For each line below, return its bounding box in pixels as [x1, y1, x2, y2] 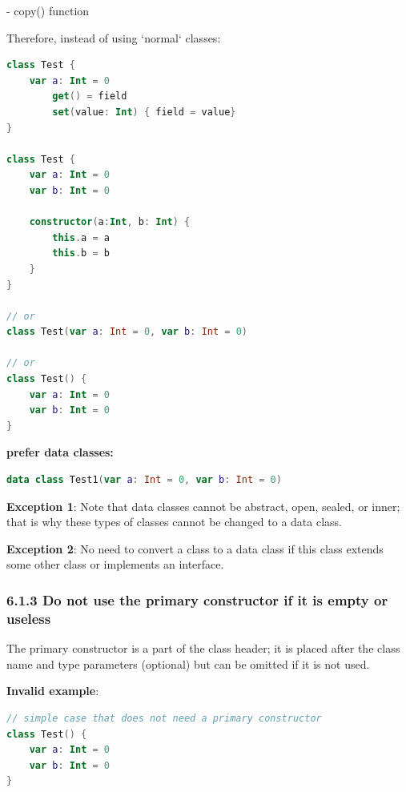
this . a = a [52, 231, 110, 243]
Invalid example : [6, 682, 99, 699]
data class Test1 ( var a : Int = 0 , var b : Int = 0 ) [6, 474, 282, 486]
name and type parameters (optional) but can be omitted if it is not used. [6, 655, 370, 672]
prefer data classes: [6, 444, 114, 460]
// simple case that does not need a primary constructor [6, 712, 322, 724]
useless [6, 608, 51, 628]
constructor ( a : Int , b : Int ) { [29, 216, 191, 228]
